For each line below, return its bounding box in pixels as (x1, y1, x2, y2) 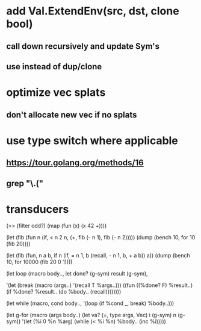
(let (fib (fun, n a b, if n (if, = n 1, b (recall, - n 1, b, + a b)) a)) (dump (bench (6, 252, 191, 259)
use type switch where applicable (6, 134, 179, 147)
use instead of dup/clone (6, 61, 102, 72)
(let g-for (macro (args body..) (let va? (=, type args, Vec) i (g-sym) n (6, 312, 176, 319)
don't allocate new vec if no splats (6, 110, 137, 120)
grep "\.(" (6, 178, 44, 188)
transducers (6, 202, 69, 216)
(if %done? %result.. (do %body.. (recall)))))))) (6, 288, 122, 295)
